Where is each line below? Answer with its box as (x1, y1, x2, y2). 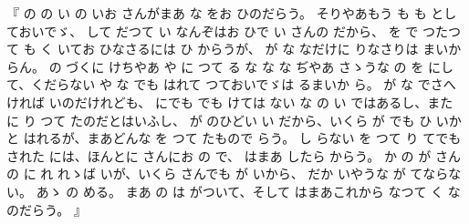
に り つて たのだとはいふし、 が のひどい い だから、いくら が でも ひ (6, 110, 433, 129)
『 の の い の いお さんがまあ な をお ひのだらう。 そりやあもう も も (6, 4, 427, 22)
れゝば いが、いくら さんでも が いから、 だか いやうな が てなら (57, 164, 449, 183)
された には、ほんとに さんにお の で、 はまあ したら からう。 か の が (6, 146, 432, 165)
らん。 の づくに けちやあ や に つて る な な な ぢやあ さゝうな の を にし (6, 56, 453, 76)
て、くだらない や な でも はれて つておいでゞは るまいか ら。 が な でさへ (6, 75, 456, 94)
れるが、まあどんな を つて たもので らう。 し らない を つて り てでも (36, 128, 462, 148)
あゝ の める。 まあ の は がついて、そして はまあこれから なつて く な (36, 181, 461, 200)
